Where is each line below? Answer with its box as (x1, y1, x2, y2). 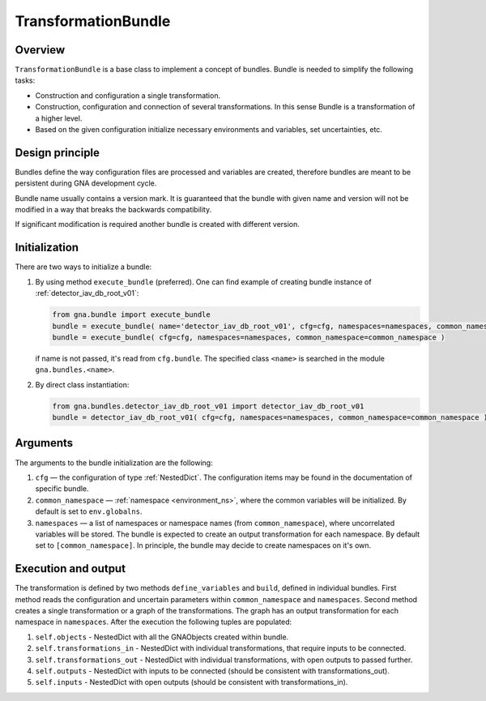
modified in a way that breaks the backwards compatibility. (15, 205, 212, 215)
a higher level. (35, 113, 83, 123)
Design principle (15, 146, 100, 160)
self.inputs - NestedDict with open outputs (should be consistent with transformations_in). (35, 677, 348, 687)
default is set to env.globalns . (35, 507, 143, 516)
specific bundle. (35, 484, 89, 494)
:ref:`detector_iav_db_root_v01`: (35, 289, 139, 298)
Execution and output (15, 562, 126, 575)
